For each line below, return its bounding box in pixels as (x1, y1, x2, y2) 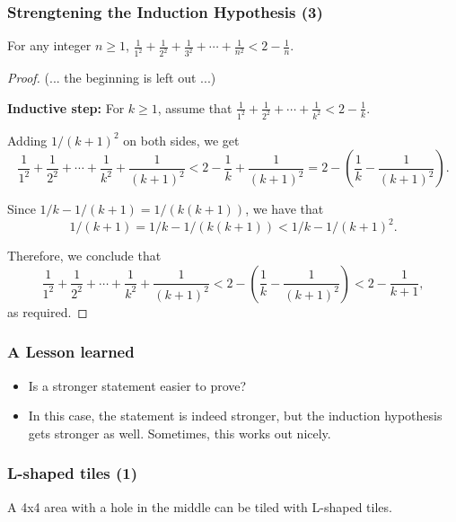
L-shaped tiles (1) (7, 462, 138, 484)
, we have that (245, 199, 324, 218)
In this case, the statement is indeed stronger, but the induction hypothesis (28, 406, 443, 425)
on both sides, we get (123, 130, 240, 149)
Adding (7, 130, 48, 149)
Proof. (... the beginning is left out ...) (7, 68, 216, 87)
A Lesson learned (7, 341, 135, 363)
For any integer (7, 36, 92, 55)
